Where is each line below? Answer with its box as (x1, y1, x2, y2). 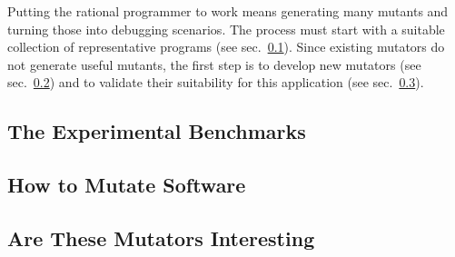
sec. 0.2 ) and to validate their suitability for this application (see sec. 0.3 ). (7, 73, 424, 92)
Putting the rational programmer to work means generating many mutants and (7, 2, 449, 20)
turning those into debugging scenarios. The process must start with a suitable (7, 19, 445, 38)
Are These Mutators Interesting (7, 223, 315, 252)
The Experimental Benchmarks (7, 117, 306, 145)
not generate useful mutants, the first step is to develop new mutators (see (7, 54, 421, 74)
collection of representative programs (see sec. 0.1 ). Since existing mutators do (7, 37, 445, 56)
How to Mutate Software (7, 171, 246, 199)
